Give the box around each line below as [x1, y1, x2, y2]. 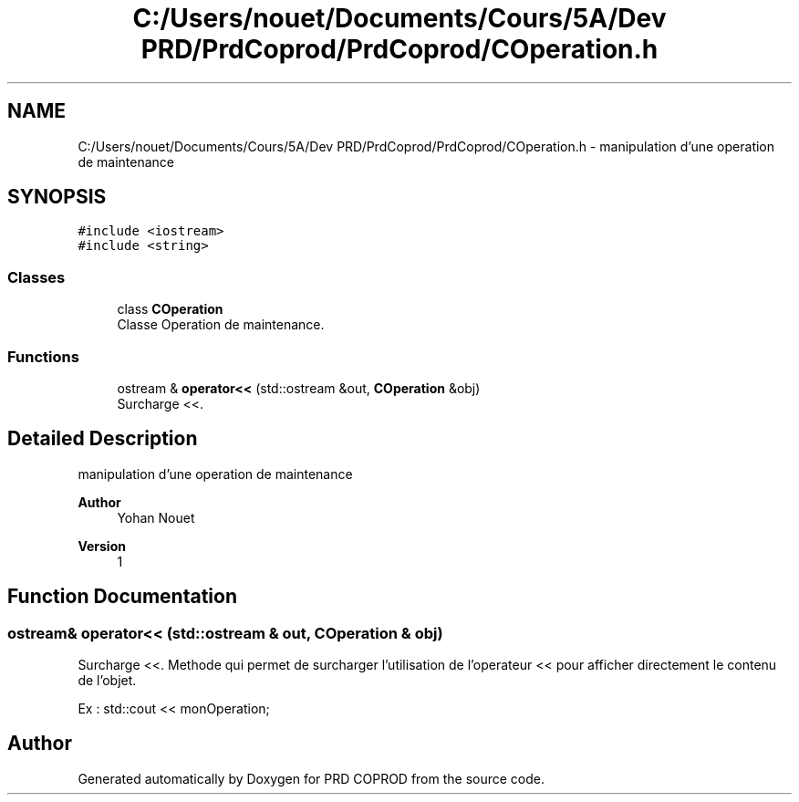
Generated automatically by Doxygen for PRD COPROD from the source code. [78, 770, 545, 786]
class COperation [117, 301, 223, 318]
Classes [7, 267, 66, 286]
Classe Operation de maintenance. [117, 317, 325, 333]
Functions [7, 347, 79, 366]
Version [78, 537, 126, 554]
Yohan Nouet [117, 509, 195, 526]
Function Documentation [7, 585, 237, 609]
